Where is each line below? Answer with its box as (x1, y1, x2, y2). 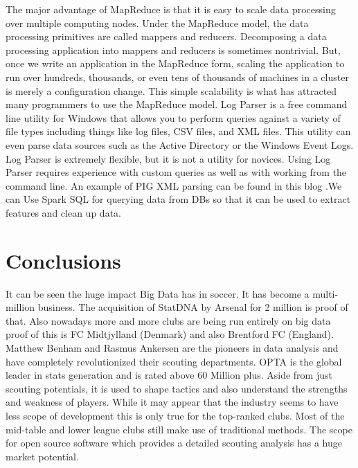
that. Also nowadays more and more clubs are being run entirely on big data (6, 313, 331, 327)
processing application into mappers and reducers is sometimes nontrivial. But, (6, 42, 341, 57)
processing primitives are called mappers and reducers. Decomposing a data (6, 29, 327, 44)
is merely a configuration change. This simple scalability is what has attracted (6, 83, 337, 98)
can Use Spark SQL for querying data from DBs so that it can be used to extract (6, 192, 351, 206)
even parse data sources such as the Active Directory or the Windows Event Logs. (6, 137, 354, 152)
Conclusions (6, 246, 121, 274)
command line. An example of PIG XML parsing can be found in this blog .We (6, 178, 342, 192)
